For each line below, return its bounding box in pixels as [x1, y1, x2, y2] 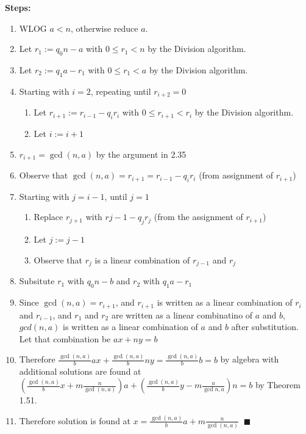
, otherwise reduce [70, 21, 138, 34]
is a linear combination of [94, 253, 190, 266]
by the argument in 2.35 [96, 147, 187, 160]
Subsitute [19, 274, 55, 287]
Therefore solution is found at [19, 414, 131, 427]
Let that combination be [19, 332, 111, 345]
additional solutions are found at [19, 365, 141, 378]
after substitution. [231, 320, 299, 333]
